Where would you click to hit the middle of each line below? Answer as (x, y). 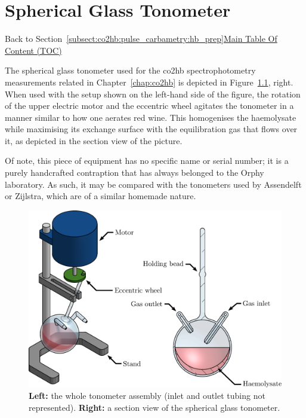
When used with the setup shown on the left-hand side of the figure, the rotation (153, 94)
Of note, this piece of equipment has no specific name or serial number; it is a (147, 161)
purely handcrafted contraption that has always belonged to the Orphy (135, 173)
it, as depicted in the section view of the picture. (94, 140)
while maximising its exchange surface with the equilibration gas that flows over (151, 129)
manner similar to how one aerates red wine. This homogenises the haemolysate (151, 117)
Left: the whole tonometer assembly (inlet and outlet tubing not (147, 396)
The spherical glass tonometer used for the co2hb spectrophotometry (130, 70)
